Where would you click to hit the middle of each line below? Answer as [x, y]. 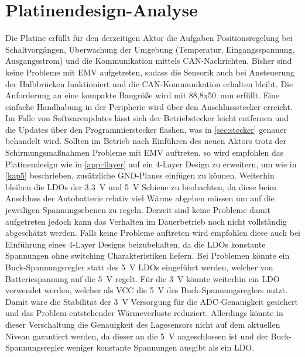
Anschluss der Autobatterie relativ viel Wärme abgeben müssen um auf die [140, 198]
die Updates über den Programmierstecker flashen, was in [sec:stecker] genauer [146, 129]
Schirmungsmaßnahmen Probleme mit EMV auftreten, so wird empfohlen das [145, 152]
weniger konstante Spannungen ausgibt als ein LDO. [160, 347]
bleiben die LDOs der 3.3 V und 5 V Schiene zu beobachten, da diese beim [141, 186]
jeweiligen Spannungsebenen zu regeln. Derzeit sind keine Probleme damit [138, 210]
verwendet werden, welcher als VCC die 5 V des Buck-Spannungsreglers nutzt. [147, 290]
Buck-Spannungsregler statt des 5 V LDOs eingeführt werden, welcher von [139, 267]
